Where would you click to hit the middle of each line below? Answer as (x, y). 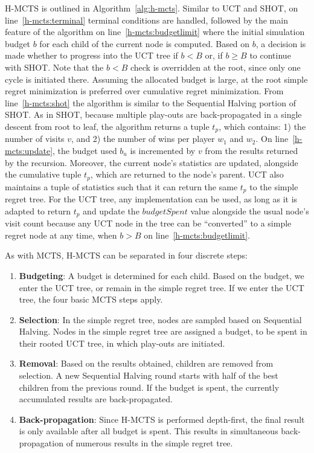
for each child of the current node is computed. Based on (145, 43)
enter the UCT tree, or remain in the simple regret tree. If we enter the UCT (162, 287)
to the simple (274, 186)
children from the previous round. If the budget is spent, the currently (149, 387)
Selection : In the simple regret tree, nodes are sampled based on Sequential (160, 319)
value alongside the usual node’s (250, 210)
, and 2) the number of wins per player (143, 139)
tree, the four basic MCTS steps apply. (91, 299)
